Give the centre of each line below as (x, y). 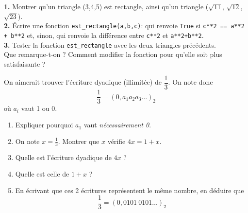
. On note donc (190, 82)
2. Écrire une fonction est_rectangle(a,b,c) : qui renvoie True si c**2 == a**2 (124, 26)
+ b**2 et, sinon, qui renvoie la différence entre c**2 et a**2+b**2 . (104, 35)
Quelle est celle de (42, 174)
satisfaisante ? (25, 63)
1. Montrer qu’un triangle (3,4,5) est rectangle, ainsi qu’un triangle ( (106, 6)
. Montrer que (79, 141)
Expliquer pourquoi (44, 125)
